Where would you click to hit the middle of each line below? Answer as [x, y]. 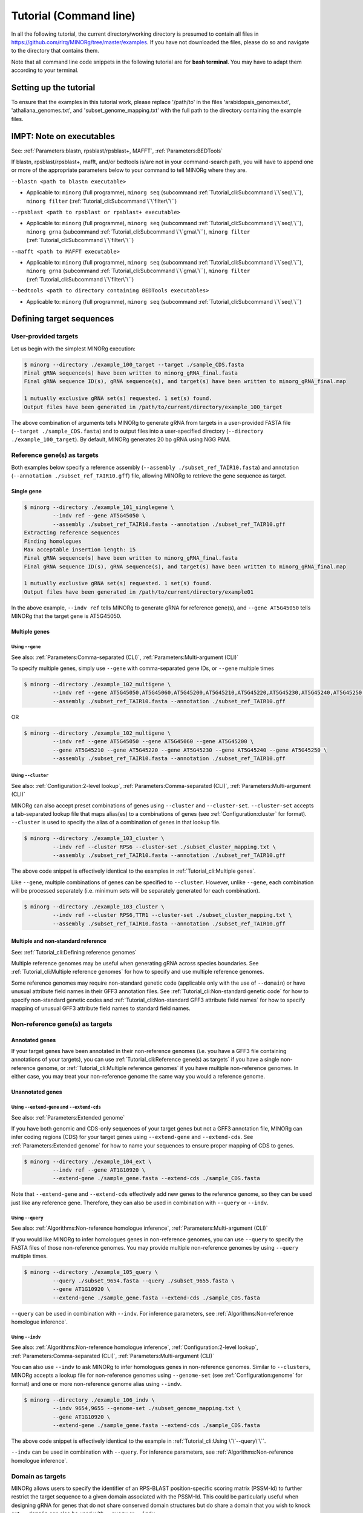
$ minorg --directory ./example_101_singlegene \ [99, 507]
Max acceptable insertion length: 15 [80, 550]
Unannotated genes [37, 1092]
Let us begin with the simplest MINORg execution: [74, 349]
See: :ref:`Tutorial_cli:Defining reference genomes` [74, 952]
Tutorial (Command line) [73, 16]
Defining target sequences [63, 319]
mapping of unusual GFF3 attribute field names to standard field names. [101, 1008]
